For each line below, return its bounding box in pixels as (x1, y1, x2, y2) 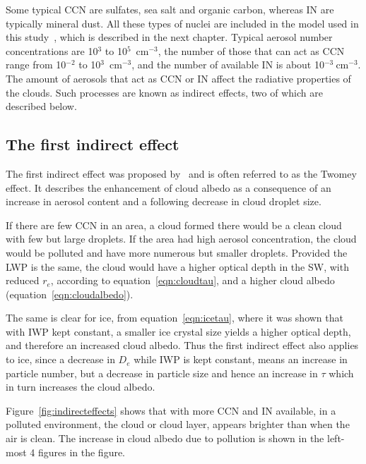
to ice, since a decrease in (6, 352, 115, 367)
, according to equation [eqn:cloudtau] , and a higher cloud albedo (50, 273, 335, 288)
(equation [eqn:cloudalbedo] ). (6, 286, 134, 301)
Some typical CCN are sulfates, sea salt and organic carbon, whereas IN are (6, 2, 334, 16)
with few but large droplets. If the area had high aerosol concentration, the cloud (6, 231, 357, 246)
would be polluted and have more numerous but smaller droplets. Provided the (6, 245, 348, 260)
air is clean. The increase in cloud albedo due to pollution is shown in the (6, 431, 324, 446)
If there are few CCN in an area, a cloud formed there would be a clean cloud (6, 217, 342, 232)
